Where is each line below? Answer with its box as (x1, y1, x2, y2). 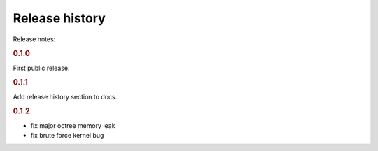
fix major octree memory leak (30, 121, 115, 129)
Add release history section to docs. (13, 92, 118, 101)
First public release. (13, 64, 70, 72)
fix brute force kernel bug (30, 131, 104, 140)
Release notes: (13, 35, 56, 43)
